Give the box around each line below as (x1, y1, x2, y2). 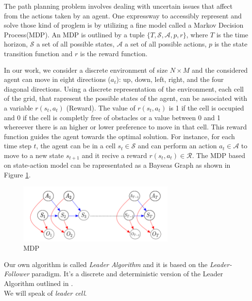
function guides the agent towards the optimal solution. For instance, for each (4, 131, 235, 141)
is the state (214, 39, 248, 49)
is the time (216, 29, 249, 39)
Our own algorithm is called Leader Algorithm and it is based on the (4, 259, 208, 269)
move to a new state (4, 150, 64, 160)
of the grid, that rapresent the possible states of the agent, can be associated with (4, 93, 248, 103)
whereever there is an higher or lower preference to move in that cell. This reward (4, 122, 247, 132)
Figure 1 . (4, 169, 31, 179)
